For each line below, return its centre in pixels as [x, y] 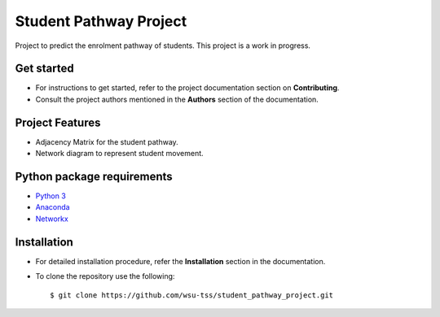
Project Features [58, 122]
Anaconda [53, 207]
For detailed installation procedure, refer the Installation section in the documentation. [180, 261]
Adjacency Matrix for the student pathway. [107, 141]
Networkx [52, 219]
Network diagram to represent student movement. [119, 154]
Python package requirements [94, 176]
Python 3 [51, 196]
